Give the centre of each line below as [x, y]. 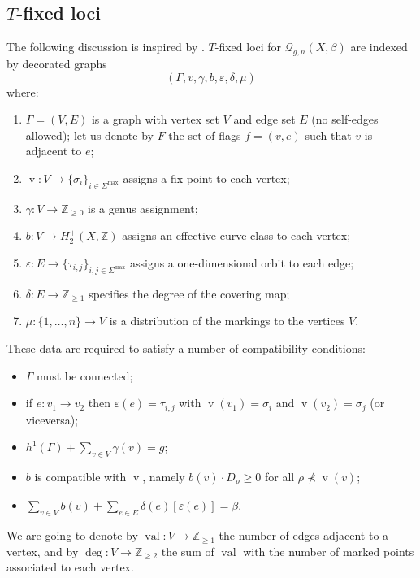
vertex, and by [43, 551]
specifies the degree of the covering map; [189, 293]
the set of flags [205, 135]
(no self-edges [345, 119]
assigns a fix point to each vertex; [206, 178]
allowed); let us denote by [89, 135]
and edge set [264, 119]
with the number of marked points [329, 551]
